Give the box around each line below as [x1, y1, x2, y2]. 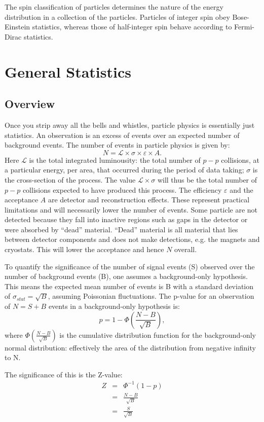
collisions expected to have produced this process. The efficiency [22, 184, 222, 195]
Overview [5, 96, 55, 112]
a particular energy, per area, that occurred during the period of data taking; [5, 164, 244, 175]
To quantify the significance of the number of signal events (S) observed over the [5, 261, 255, 271]
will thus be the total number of [157, 174, 257, 185]
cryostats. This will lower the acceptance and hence [5, 244, 164, 255]
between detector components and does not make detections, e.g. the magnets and [5, 234, 260, 244]
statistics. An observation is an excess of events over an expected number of [5, 129, 240, 140]
